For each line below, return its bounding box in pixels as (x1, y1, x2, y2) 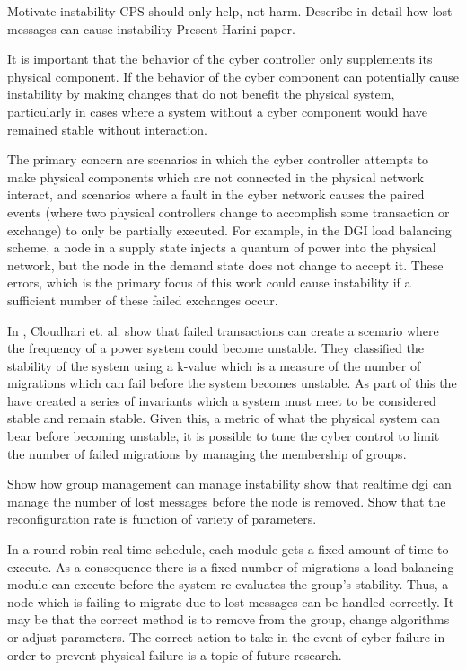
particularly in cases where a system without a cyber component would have (7, 101, 427, 120)
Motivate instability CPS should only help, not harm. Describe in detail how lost (7, 2, 453, 20)
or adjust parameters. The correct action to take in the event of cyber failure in (7, 628, 445, 646)
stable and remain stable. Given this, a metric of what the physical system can (7, 409, 441, 428)
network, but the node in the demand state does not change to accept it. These (7, 255, 444, 274)
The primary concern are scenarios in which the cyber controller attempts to (7, 150, 429, 169)
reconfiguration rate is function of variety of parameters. (7, 509, 317, 528)
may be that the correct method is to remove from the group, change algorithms (7, 610, 450, 629)
